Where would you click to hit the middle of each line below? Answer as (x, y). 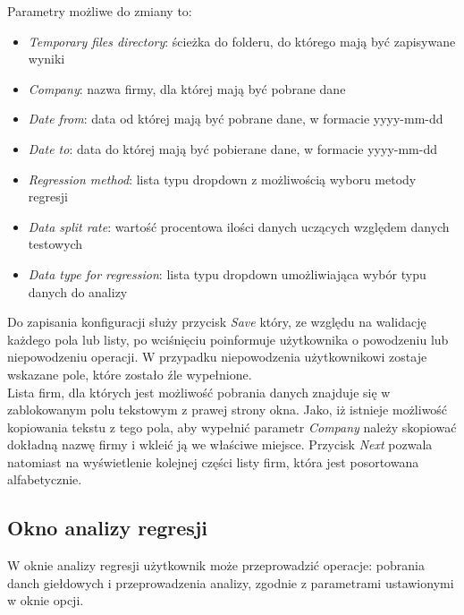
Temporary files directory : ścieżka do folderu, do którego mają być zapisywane (242, 41)
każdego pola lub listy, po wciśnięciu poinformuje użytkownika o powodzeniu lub (228, 339)
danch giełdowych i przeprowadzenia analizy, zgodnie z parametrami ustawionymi (231, 582)
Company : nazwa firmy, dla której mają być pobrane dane (187, 88)
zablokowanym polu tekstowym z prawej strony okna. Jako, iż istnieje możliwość (228, 410)
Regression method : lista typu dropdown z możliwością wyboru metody (222, 179)
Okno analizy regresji (107, 528)
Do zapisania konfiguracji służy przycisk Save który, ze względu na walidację (217, 322)
